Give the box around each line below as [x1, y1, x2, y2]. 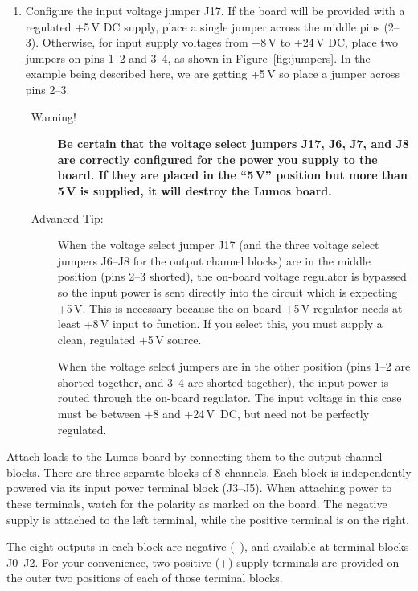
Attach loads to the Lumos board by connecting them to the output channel [6, 448, 383, 465]
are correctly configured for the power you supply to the [57, 150, 378, 167]
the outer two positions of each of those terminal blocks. [6, 569, 283, 586]
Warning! [31, 108, 76, 125]
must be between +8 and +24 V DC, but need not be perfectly [57, 405, 370, 422]
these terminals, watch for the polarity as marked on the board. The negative [6, 495, 387, 512]
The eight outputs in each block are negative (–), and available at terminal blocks [6, 538, 409, 555]
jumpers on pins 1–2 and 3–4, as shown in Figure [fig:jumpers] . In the [25, 49, 371, 66]
